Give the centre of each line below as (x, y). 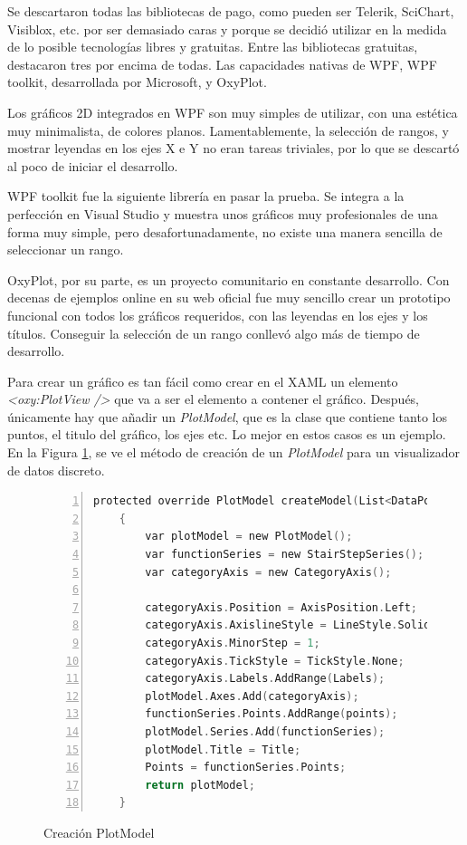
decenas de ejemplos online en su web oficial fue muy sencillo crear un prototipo (229, 298)
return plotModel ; (200, 785)
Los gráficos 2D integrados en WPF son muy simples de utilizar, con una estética (233, 112)
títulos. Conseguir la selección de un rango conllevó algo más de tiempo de (214, 333)
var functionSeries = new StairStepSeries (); (285, 555)
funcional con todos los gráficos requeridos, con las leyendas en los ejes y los (218, 315)
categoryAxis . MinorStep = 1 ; (233, 643)
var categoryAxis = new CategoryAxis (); (268, 572)
